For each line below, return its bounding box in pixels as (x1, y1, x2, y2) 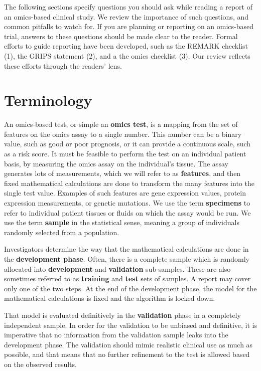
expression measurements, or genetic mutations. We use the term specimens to (4, 198, 250, 208)
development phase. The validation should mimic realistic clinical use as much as (4, 339, 253, 349)
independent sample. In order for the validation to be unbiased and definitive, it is (4, 319, 257, 330)
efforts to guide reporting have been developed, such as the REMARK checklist (4, 41, 248, 51)
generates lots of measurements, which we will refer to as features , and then (4, 168, 241, 178)
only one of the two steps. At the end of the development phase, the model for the (4, 283, 257, 293)
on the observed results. (4, 358, 77, 369)
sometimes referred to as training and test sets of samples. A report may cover (4, 273, 251, 284)
